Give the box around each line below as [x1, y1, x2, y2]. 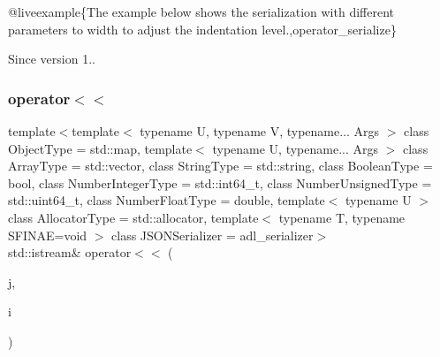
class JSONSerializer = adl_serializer [111, 225, 314, 244]
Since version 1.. [8, 49, 95, 68]
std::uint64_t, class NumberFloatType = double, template [8, 191, 325, 209]
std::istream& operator [8, 243, 132, 262]
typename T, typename [278, 208, 406, 226]
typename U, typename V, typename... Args [140, 122, 380, 140]
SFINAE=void [8, 225, 87, 244]
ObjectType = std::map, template [8, 139, 193, 157]
